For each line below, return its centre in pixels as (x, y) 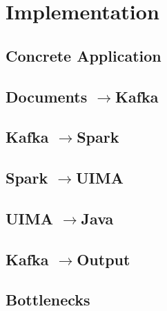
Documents (47, 96)
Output (104, 259)
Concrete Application (83, 55)
